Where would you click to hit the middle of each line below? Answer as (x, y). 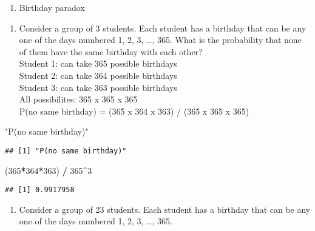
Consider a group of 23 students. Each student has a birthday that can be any (165, 209)
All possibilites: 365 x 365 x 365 (78, 99)
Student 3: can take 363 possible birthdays (98, 87)
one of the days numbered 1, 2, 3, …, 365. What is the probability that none (160, 40)
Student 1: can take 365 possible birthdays (98, 63)
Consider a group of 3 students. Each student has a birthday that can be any (163, 28)
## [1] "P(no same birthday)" (66, 151)
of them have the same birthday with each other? (111, 51)
